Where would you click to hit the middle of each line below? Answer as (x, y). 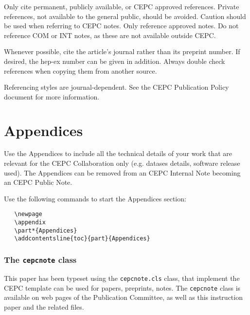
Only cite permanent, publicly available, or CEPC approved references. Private (122, 6)
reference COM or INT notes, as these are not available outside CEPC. (110, 35)
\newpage (28, 214)
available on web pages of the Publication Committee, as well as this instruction (123, 297)
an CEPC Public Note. (38, 182)
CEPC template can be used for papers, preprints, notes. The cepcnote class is (122, 287)
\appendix (30, 223)
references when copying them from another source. (80, 70)
